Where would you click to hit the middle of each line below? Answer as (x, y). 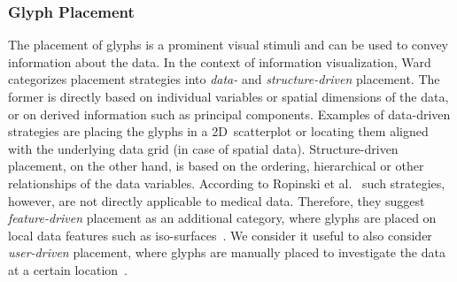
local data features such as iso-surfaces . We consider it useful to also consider (220, 235)
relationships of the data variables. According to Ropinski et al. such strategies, (227, 183)
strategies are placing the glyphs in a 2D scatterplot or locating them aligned (218, 131)
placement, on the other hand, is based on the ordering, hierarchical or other (216, 166)
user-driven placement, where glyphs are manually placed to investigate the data (227, 252)
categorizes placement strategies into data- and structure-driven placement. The (224, 79)
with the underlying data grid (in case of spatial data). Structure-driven (203, 148)
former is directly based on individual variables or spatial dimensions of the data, (228, 96)
